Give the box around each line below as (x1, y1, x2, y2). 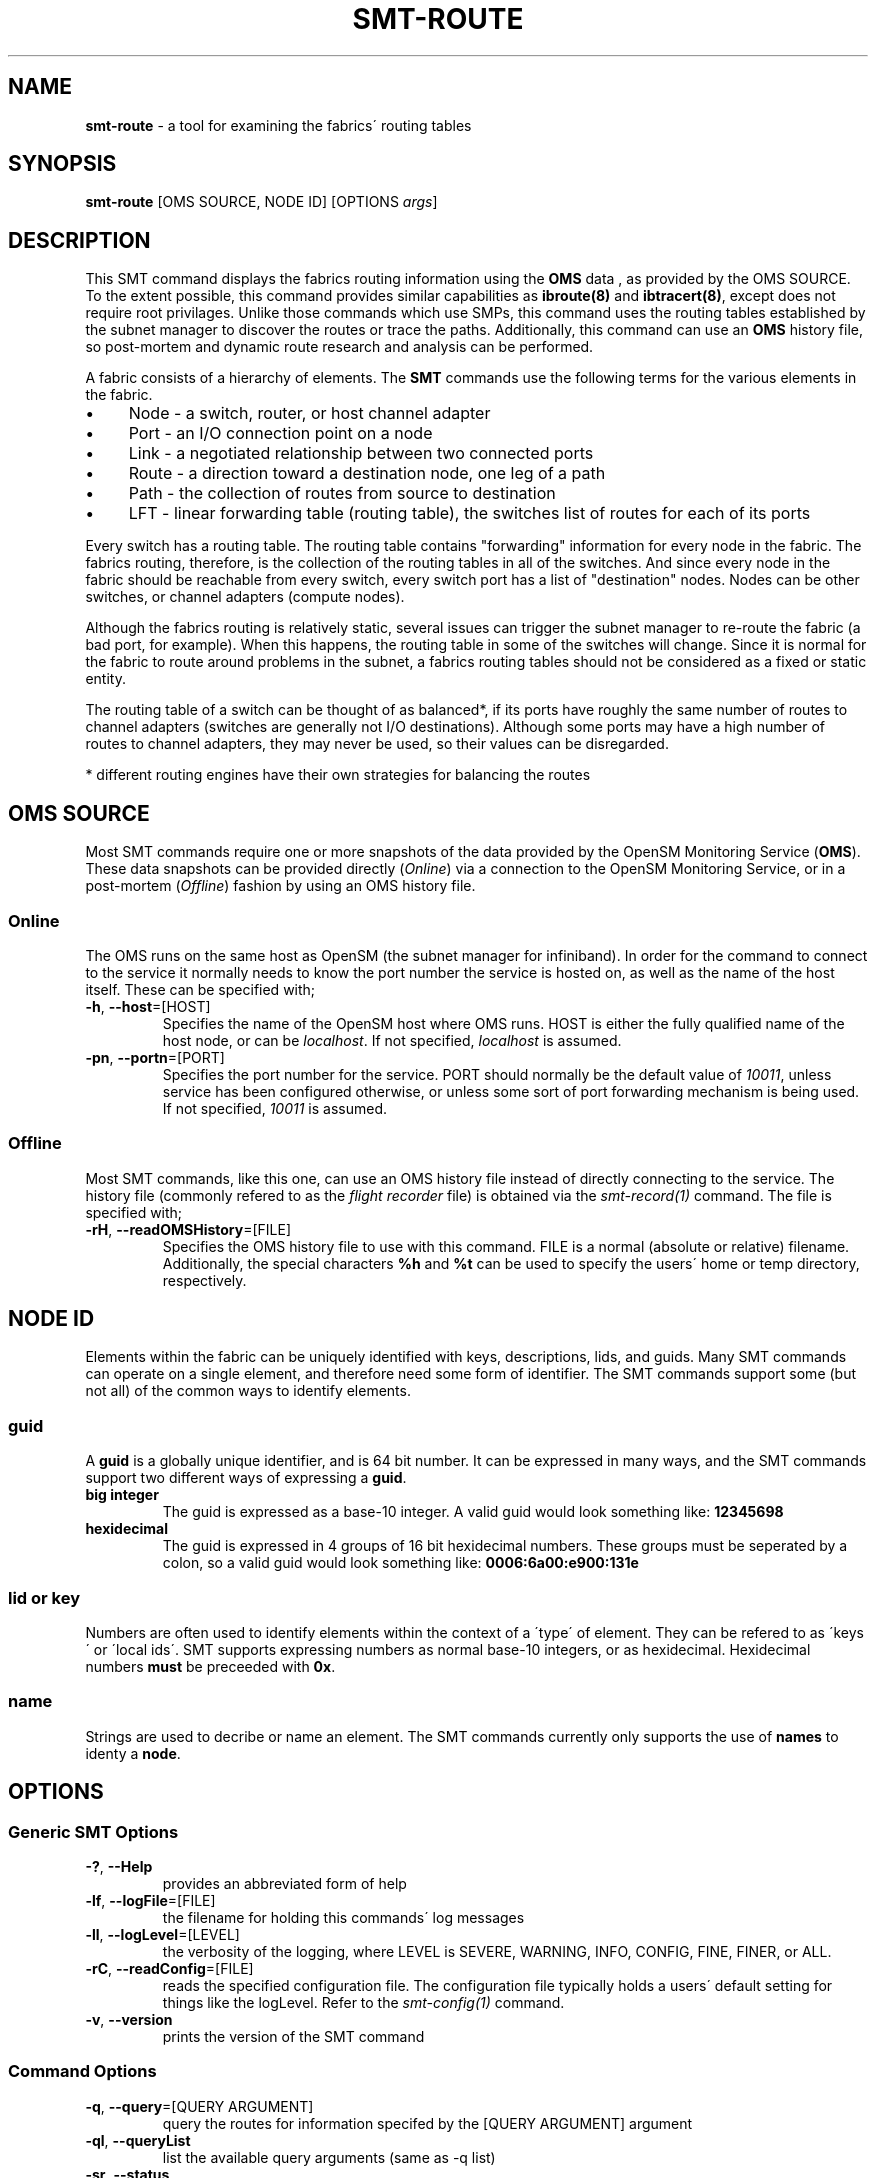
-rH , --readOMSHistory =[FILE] (85, 1220, 292, 1238)
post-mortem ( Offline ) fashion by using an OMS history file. (85, 877, 476, 895)
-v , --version (85, 2010, 173, 2028)
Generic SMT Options (8, 1821, 179, 1842)
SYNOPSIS (8, 151, 117, 177)
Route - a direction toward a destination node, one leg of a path (128, 463, 606, 484)
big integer (85, 1486, 159, 1504)
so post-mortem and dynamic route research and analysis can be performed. (85, 338, 594, 356)
